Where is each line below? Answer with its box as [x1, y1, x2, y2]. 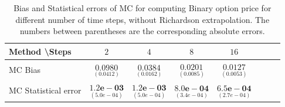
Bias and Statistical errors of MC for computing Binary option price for [13, 2, 272, 14]
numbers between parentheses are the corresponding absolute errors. [19, 25, 265, 37]
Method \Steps [9, 45, 72, 57]
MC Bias [9, 63, 40, 75]
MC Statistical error [9, 84, 82, 96]
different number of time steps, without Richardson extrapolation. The [15, 13, 270, 25]
